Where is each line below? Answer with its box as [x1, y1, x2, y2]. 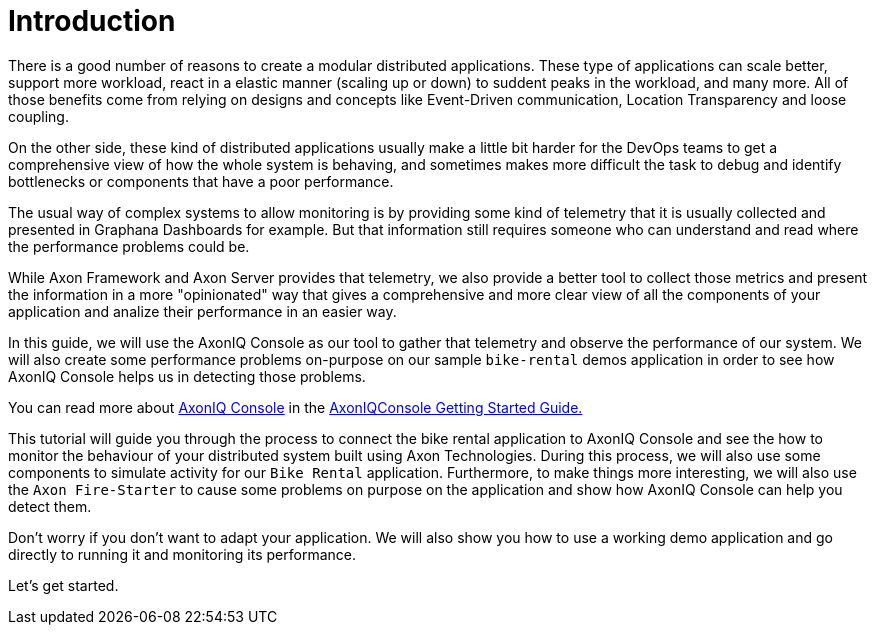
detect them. [8, 497, 92, 515]
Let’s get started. [8, 576, 119, 594]
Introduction [8, 4, 176, 38]
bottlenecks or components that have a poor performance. [8, 172, 394, 190]
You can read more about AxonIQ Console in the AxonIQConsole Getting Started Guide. [8, 398, 583, 416]
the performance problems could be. [8, 237, 250, 255]
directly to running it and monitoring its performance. [8, 545, 356, 563]
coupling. [8, 107, 69, 125]
